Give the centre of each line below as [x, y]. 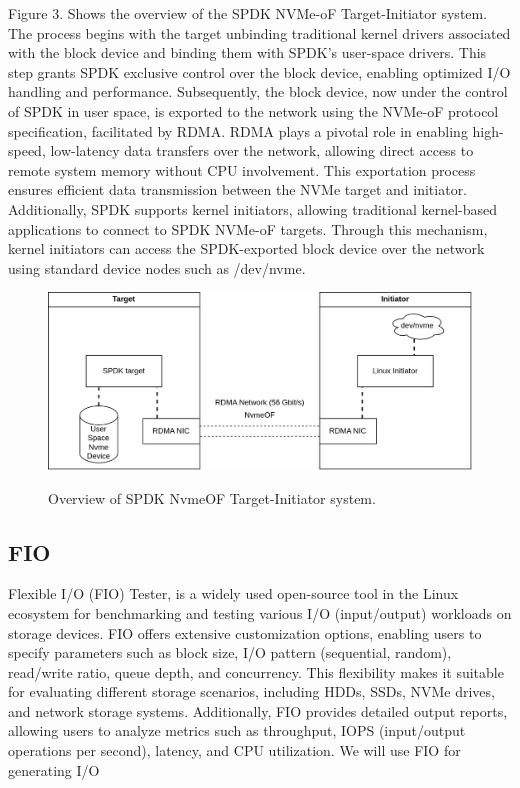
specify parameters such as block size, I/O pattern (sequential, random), [230, 652]
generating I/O [54, 769]
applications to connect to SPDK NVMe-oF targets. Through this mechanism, [248, 228]
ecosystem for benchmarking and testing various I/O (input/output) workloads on [260, 612]
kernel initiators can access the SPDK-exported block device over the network [246, 248]
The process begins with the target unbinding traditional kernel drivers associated [259, 32]
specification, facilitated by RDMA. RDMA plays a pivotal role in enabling [238, 130]
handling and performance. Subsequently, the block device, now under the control [258, 91]
